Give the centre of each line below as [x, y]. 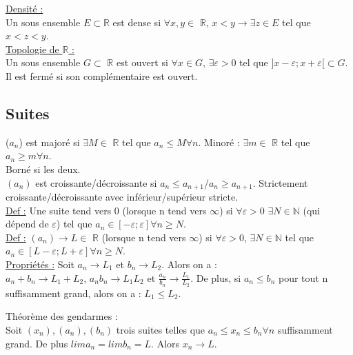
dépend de [27, 224]
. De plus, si [216, 277]
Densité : [24, 8]
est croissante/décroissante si [96, 182]
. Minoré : [219, 142]
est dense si [137, 22]
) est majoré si [49, 142]
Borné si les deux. [43, 169]
